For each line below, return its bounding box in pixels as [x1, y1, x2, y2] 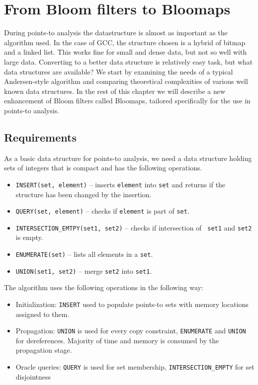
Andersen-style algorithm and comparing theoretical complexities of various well [4, 76, 248, 86]
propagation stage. [15, 345, 72, 355]
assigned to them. [15, 308, 70, 319]
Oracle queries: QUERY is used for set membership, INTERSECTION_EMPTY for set [15, 362, 255, 372]
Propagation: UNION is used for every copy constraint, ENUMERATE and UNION [15, 325, 246, 336]
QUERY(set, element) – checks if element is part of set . [15, 206, 189, 216]
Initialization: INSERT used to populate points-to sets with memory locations [15, 299, 249, 309]
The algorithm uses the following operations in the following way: [4, 282, 203, 293]
